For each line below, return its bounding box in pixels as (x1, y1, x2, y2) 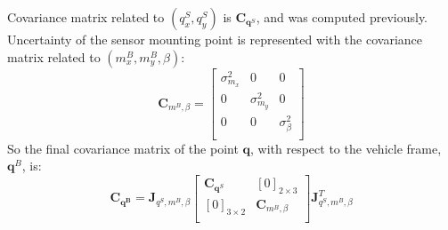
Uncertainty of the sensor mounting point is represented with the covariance (7, 30, 422, 48)
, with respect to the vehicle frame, (250, 139, 442, 157)
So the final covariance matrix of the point (7, 139, 239, 157)
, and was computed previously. (256, 8, 428, 26)
